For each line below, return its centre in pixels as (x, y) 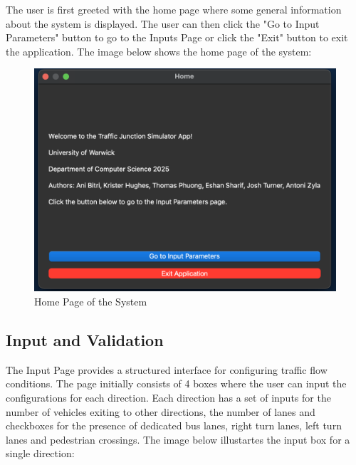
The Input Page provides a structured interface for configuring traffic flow (167, 369)
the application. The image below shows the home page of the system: (159, 51)
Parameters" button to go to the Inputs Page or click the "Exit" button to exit (177, 37)
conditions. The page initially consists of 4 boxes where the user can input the (176, 383)
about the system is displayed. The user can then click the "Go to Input (163, 23)
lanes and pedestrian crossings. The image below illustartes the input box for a (178, 439)
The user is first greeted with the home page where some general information (174, 9)
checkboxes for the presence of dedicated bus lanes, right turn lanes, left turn (174, 425)
